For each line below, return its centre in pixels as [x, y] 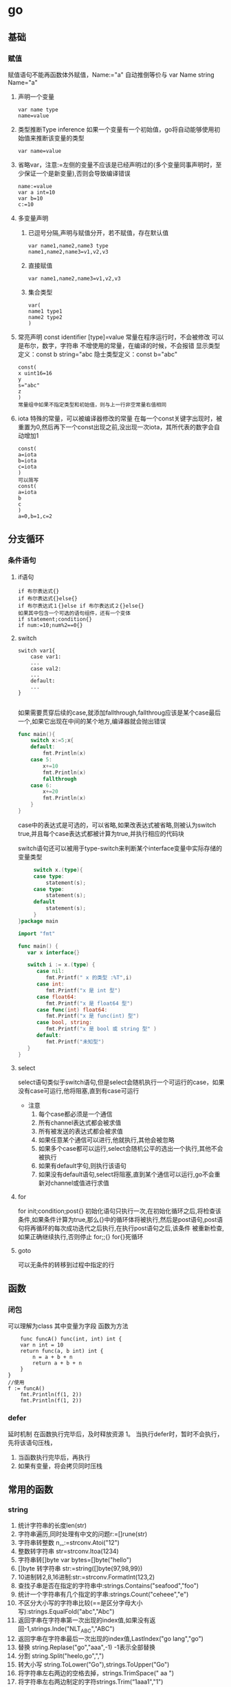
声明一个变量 [36, 96]
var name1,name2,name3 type [68, 246]
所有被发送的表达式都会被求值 [80, 1131]
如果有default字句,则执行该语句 [82, 1165]
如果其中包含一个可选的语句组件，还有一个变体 [74, 613]
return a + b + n [57, 1363]
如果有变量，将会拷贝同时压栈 [60, 1466]
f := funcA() [26, 1389]
